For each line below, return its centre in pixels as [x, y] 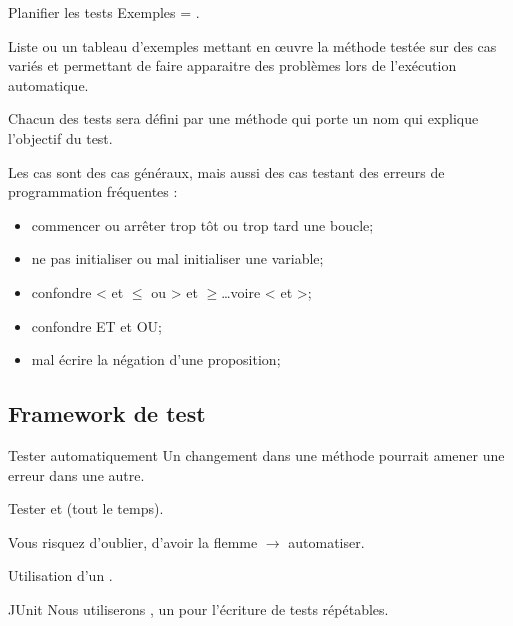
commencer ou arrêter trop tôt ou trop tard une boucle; [202, 224]
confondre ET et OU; [96, 325]
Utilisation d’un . [60, 575]
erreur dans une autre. [76, 474]
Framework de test [107, 413]
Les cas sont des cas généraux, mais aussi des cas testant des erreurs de [226, 171]
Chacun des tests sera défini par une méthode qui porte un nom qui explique [243, 118]
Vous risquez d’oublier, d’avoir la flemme [133, 541]
